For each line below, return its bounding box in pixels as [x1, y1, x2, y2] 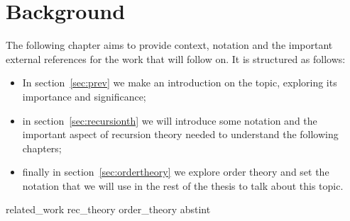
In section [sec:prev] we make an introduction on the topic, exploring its [22, 75, 337, 90]
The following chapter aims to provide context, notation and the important [6, 38, 333, 52]
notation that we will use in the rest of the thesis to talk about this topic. [22, 178, 344, 193]
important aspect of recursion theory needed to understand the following [22, 127, 339, 142]
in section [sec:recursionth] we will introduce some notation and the [22, 113, 317, 127]
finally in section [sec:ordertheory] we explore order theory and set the [22, 164, 329, 179]
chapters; [22, 140, 62, 155]
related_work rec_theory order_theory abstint [6, 202, 211, 217]
